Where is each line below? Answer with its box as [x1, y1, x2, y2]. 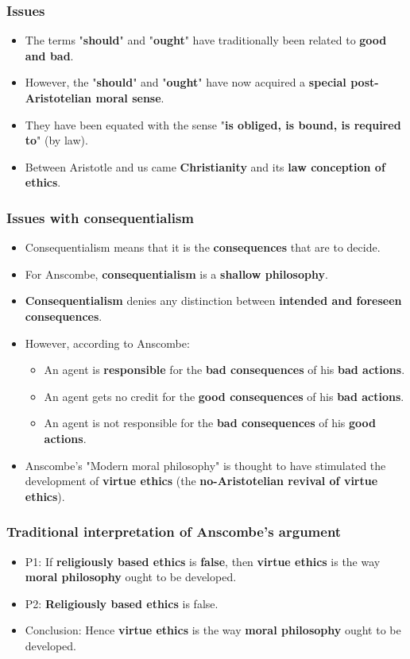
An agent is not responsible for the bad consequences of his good [44, 414, 376, 431]
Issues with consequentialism [6, 207, 195, 227]
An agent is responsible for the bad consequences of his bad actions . [44, 361, 405, 378]
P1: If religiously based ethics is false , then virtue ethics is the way [25, 553, 381, 569]
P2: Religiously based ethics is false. [25, 595, 219, 611]
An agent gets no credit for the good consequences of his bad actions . [44, 387, 404, 404]
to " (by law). [25, 132, 88, 148]
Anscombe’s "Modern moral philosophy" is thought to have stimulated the [25, 457, 386, 473]
